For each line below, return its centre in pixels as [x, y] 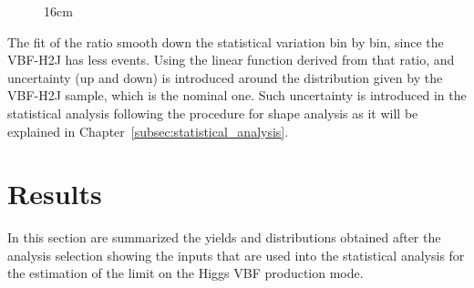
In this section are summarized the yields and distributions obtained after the [224, 237]
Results [55, 194]
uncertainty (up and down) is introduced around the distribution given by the [225, 77]
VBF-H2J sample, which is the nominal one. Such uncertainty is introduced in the [237, 95]
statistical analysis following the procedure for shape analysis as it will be [213, 113]
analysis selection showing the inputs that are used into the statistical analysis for [236, 255]
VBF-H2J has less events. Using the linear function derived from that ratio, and [231, 60]
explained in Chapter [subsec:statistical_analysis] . [148, 131]
